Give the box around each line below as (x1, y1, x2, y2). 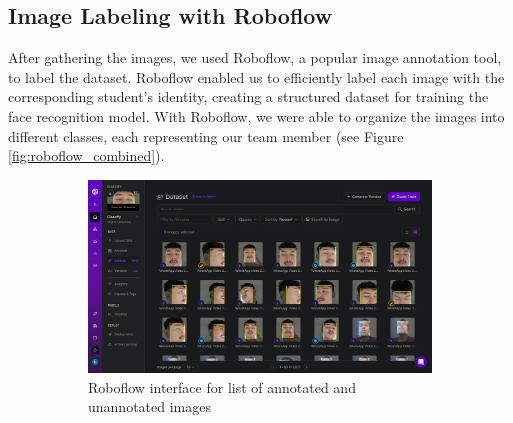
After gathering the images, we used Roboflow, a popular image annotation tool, (8, 47, 502, 68)
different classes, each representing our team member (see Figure (8, 125, 404, 146)
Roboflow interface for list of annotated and (88, 376, 356, 397)
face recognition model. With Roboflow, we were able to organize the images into (8, 105, 505, 126)
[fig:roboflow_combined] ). (8, 145, 165, 166)
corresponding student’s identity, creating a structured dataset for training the (8, 86, 489, 107)
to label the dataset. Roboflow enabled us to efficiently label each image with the (8, 66, 505, 87)
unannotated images (88, 396, 211, 417)
